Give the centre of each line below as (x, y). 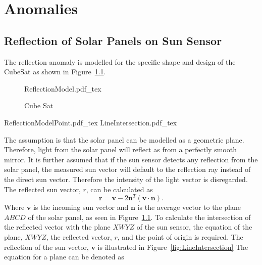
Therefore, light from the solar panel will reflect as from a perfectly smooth (120, 149)
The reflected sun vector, (42, 189)
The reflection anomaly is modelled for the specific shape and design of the (120, 61)
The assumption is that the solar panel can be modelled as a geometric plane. (124, 139)
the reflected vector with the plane (57, 227)
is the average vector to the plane (189, 207)
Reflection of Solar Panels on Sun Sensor (113, 40)
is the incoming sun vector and (81, 207)
